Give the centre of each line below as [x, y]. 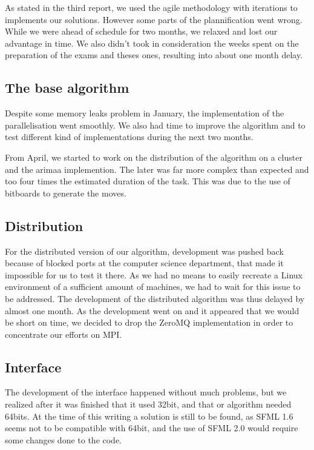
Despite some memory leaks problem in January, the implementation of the [145, 113]
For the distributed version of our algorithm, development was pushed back [144, 251]
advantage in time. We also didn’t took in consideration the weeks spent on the [152, 43]
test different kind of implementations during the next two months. [129, 137]
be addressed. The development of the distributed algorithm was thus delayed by [155, 298]
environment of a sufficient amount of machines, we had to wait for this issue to [153, 287]
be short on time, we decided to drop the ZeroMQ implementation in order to [149, 322]
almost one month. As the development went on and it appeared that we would [152, 310]
